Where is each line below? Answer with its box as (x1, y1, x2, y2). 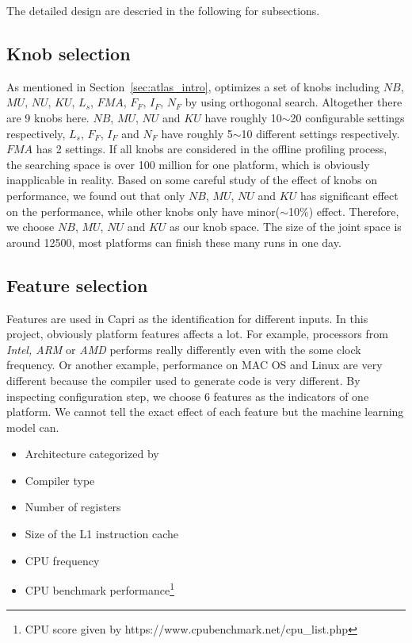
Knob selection (6, 40, 131, 65)
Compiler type (25, 472, 95, 488)
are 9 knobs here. (6, 109, 90, 125)
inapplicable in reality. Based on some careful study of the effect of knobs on (6, 171, 378, 188)
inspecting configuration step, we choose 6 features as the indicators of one (6, 387, 369, 404)
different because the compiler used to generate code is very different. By (6, 372, 360, 388)
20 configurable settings (290, 109, 405, 125)
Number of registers (25, 499, 121, 515)
